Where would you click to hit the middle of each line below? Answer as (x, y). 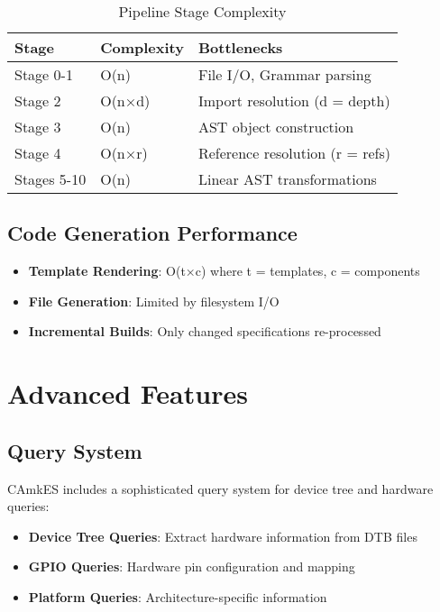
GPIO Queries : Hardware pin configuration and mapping (192, 566)
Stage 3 (38, 127)
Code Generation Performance (152, 233)
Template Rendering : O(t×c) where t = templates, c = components (224, 271)
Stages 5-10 (50, 179)
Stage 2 (38, 100)
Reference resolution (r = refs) (294, 153)
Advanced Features (128, 393)
